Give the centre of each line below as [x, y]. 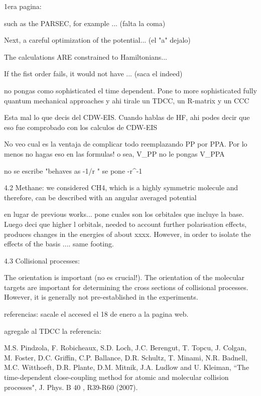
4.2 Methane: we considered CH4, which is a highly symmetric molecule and [121, 187]
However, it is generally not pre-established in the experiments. [101, 297]
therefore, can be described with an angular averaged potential [100, 197]
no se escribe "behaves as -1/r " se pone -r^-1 [73, 170]
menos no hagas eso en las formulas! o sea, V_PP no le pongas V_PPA [114, 153]
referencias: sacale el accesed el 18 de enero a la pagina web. [96, 314]
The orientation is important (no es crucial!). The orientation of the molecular [124, 277]
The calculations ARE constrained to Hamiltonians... [86, 56]
